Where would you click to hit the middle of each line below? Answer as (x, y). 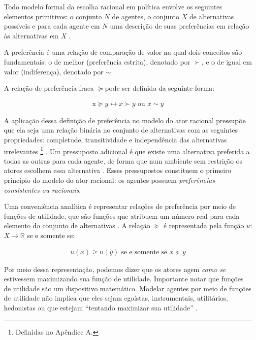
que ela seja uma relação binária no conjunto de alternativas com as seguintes (121, 130)
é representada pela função (204, 225)
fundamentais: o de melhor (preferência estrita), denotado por (97, 61)
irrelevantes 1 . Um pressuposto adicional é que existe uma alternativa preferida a (127, 150)
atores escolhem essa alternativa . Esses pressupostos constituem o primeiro (118, 170)
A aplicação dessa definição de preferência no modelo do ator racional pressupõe (125, 120)
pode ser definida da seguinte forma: (160, 88)
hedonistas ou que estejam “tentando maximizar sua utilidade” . (101, 307)
